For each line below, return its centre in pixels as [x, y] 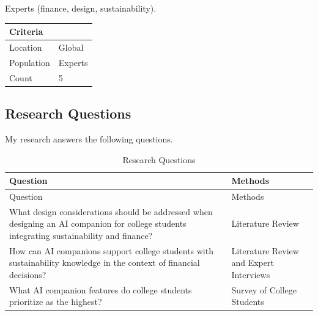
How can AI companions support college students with [111, 250]
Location [26, 47]
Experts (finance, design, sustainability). [81, 8]
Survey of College [264, 289]
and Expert [253, 263]
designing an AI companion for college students [98, 223]
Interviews [251, 275]
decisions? [28, 275]
